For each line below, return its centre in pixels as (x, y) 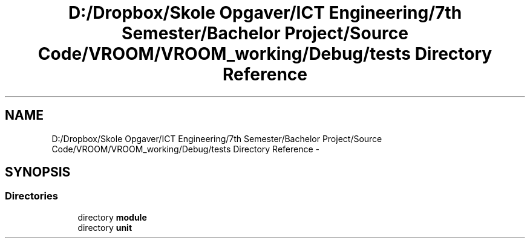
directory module (112, 217)
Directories (31, 196)
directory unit (105, 227)
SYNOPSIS (38, 172)
